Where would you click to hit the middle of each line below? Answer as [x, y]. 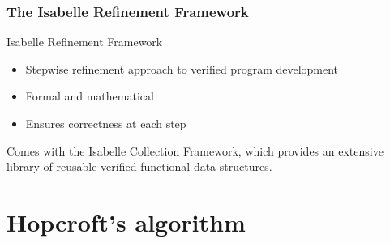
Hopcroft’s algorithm [126, 222]
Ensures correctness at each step [106, 123]
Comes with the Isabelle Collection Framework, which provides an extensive [195, 150]
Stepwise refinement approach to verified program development [182, 68]
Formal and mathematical [90, 96]
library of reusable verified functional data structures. [139, 166]
